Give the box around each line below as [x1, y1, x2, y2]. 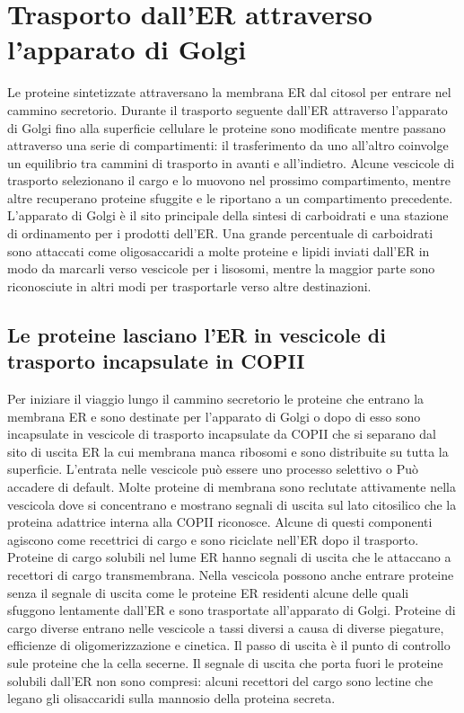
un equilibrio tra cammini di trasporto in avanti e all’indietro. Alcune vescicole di [7, 153, 455, 172]
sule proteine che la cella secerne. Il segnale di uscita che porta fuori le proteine [7, 653, 443, 672]
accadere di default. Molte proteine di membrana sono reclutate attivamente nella [7, 477, 456, 495]
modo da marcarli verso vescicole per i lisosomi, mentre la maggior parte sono [7, 259, 435, 278]
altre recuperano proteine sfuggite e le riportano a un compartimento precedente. [7, 188, 453, 207]
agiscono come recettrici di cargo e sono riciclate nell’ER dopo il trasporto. [7, 530, 419, 548]
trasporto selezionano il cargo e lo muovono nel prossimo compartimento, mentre [7, 171, 451, 190]
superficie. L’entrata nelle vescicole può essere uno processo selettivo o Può [7, 459, 418, 478]
